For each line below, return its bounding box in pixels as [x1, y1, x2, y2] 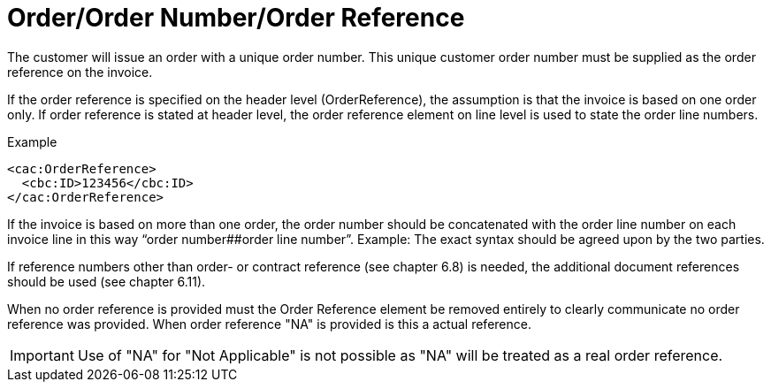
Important [10, 346, 74, 364]
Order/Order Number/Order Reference [7, 3, 465, 33]
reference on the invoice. [7, 64, 153, 80]
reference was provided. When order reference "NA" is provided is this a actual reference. [7, 316, 531, 332]
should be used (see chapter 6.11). [7, 273, 206, 289]
